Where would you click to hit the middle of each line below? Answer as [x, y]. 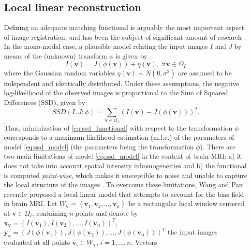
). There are [218, 146]
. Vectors [144, 242]
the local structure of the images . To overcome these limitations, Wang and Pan [124, 184]
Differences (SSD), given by [45, 102]
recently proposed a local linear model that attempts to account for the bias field [124, 194]
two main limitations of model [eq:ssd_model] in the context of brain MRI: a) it [123, 156]
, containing [50, 213]
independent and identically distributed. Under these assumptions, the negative [122, 83]
